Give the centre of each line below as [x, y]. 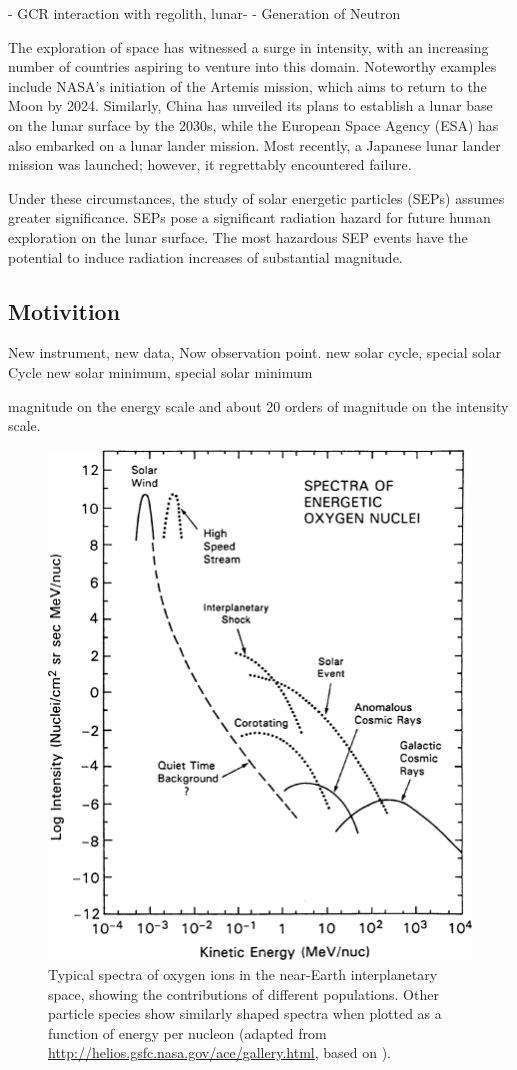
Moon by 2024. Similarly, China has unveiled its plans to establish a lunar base [250, 105]
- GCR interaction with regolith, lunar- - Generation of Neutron [204, 13]
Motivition [64, 310]
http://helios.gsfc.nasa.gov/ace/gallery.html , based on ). [219, 1052]
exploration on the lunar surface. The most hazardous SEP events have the [238, 236]
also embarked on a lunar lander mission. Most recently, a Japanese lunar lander [254, 144]
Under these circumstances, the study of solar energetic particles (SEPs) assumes [256, 197]
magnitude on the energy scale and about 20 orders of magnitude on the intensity [258, 405]
